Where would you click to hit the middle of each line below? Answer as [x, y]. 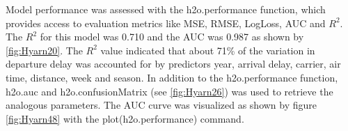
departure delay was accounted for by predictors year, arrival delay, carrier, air [173, 64]
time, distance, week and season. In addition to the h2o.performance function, [172, 77]
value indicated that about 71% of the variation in [208, 50]
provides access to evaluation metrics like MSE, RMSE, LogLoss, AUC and [166, 23]
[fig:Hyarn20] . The [44, 50]
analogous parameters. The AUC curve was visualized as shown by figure [161, 105]
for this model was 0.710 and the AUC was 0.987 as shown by [172, 37]
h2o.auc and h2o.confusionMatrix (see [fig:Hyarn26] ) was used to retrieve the [169, 91]
